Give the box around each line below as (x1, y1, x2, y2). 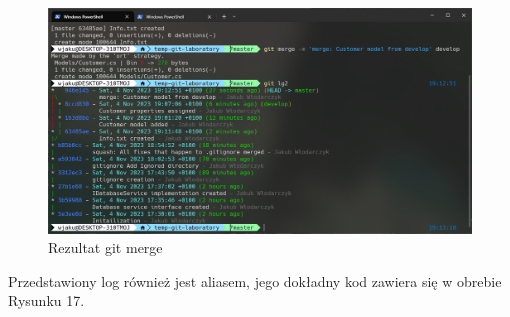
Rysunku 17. (8, 290, 85, 311)
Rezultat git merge (48, 237, 163, 258)
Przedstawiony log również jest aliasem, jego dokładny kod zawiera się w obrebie (8, 270, 502, 291)
